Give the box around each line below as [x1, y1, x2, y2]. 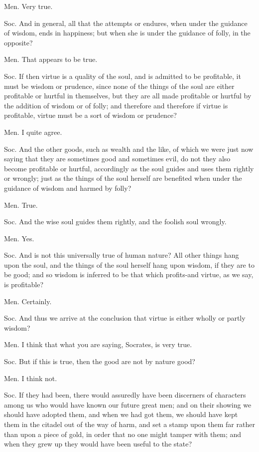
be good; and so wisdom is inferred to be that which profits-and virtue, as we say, [4, 269, 254, 280]
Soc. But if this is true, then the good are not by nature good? [4, 356, 195, 367]
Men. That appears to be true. [4, 54, 98, 64]
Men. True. [4, 199, 38, 210]
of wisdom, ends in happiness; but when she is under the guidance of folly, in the [4, 27, 251, 38]
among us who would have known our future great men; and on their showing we [4, 399, 252, 410]
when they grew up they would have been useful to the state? [4, 439, 192, 449]
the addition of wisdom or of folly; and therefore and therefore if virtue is [4, 100, 228, 110]
